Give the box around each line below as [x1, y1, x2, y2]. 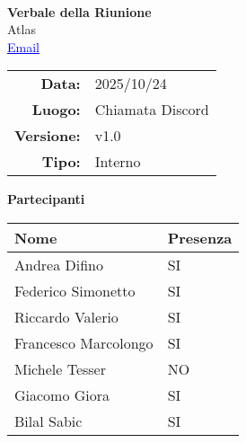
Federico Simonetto [14, 279, 136, 301]
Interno [94, 151, 141, 173]
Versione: [14, 125, 81, 146]
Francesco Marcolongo [14, 332, 154, 353]
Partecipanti [7, 190, 85, 208]
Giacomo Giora [14, 384, 110, 405]
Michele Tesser [14, 358, 106, 379]
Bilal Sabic [14, 410, 83, 431]
